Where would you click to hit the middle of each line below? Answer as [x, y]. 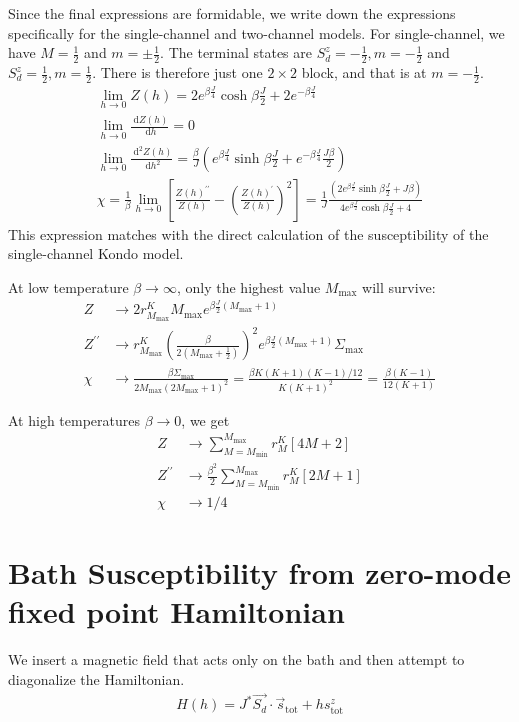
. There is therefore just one [177, 72]
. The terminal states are [236, 52]
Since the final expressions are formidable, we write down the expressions [232, 13]
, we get [205, 419]
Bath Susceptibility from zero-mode [259, 571]
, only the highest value [248, 286]
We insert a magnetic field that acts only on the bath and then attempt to [236, 659]
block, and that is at [364, 72]
